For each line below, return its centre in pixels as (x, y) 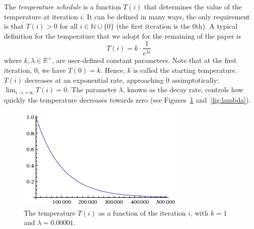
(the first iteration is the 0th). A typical (177, 26)
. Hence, (113, 70)
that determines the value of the (193, 6)
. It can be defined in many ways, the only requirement (166, 16)
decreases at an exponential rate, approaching (94, 80)
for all (69, 26)
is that (14, 26)
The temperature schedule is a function (63, 6)
